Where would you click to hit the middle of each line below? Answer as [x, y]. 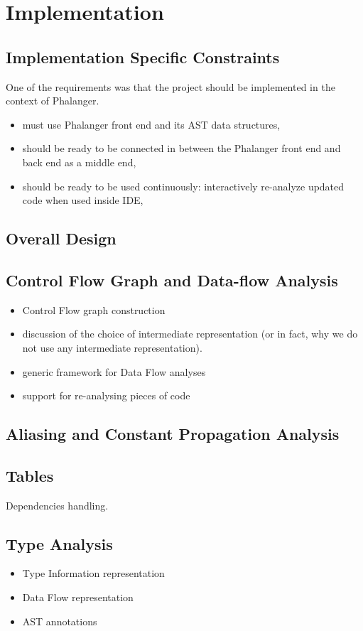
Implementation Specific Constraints [143, 56]
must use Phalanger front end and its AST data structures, [151, 124]
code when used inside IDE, [83, 200]
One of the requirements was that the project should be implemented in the [170, 86]
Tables [30, 475]
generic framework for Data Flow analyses [114, 371]
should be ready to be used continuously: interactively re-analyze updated [183, 186]
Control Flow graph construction [94, 309]
